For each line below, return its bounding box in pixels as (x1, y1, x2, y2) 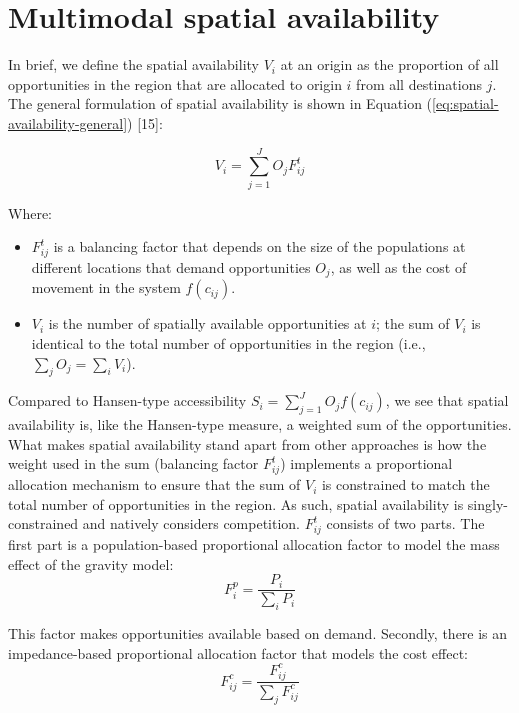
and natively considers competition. (82, 513, 300, 534)
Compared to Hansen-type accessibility (8, 390, 247, 411)
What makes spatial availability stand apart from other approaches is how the (8, 433, 487, 454)
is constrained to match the (321, 474, 490, 495)
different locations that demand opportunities (31, 256, 311, 277)
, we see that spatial (385, 390, 509, 411)
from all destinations (356, 73, 482, 94)
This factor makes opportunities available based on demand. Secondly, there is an (8, 623, 508, 644)
